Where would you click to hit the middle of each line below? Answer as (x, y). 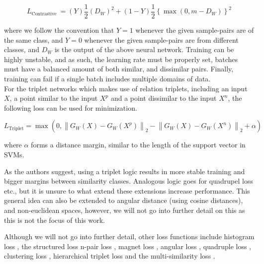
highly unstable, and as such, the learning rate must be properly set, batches (121, 59)
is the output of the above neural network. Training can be (144, 49)
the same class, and (34, 39)
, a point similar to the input (54, 98)
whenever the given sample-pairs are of (195, 30)
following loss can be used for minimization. (71, 107)
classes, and (22, 49)
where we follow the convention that (59, 30)
